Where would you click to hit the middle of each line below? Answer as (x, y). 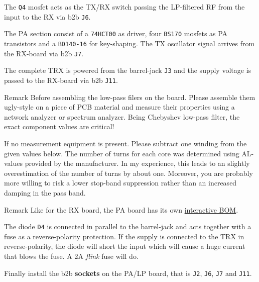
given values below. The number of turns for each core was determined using (122, 153)
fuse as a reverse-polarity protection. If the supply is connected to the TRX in (124, 236)
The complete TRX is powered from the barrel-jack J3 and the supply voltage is (128, 70)
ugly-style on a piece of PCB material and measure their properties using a (119, 107)
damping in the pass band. (45, 192)
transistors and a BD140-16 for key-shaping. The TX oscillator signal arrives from (129, 43)
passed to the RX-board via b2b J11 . (61, 80)
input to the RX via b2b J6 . (47, 16)
